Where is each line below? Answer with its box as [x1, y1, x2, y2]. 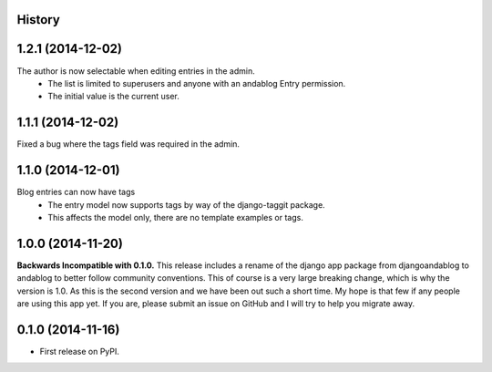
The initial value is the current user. [47, 91, 179, 102]
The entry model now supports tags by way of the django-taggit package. [47, 199, 325, 210]
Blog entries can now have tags [16, 187, 136, 198]
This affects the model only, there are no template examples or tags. [47, 212, 304, 222]
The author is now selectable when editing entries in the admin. [16, 65, 255, 77]
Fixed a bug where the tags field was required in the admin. [16, 139, 241, 150]
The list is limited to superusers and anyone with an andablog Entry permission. [47, 77, 346, 88]
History [16, 12, 61, 27]
